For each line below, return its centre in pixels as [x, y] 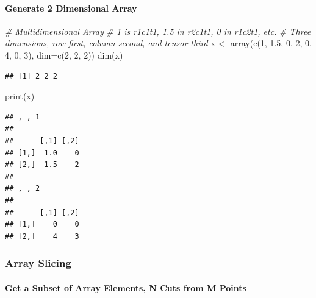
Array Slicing [38, 263]
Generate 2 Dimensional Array [71, 8]
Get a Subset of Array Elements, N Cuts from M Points [126, 287]
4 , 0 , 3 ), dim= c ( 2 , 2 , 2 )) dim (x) [64, 55]
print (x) [20, 96]
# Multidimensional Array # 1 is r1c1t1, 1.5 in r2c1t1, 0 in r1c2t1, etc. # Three [158, 31]
